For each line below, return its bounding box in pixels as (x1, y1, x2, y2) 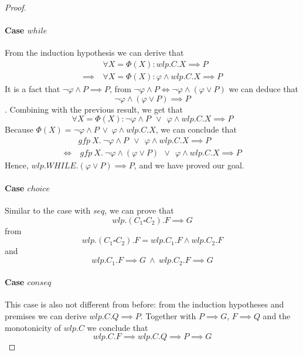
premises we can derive (5, 309, 87, 322)
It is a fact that (5, 83, 60, 95)
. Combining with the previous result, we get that (5, 103, 183, 115)
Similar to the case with (5, 204, 91, 217)
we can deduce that (229, 83, 299, 95)
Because (5, 123, 33, 136)
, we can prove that (104, 204, 174, 217)
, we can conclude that (155, 123, 237, 136)
